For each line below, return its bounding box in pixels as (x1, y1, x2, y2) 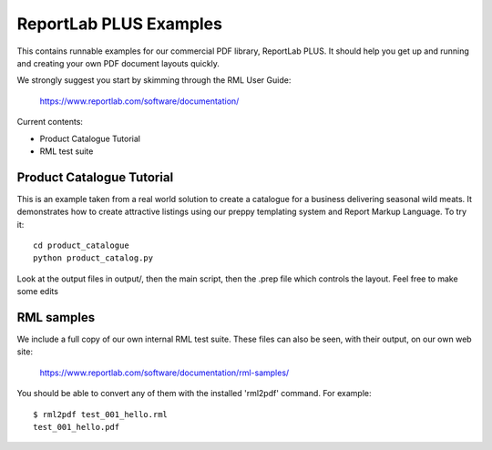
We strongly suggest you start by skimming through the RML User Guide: (16, 75, 292, 86)
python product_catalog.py (33, 253, 154, 263)
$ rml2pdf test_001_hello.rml (33, 409, 169, 419)
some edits (16, 286, 59, 297)
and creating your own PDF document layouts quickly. (16, 57, 220, 68)
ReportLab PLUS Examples (16, 14, 223, 34)
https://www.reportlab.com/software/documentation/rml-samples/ (39, 367, 290, 378)
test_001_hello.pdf (33, 422, 120, 432)
